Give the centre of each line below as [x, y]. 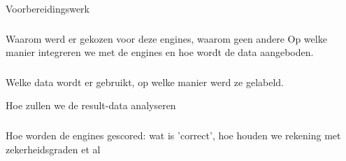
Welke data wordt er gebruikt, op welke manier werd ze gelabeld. [145, 82]
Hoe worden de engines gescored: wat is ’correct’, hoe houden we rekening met [173, 135]
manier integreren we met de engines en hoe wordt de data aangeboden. [160, 52]
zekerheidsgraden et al [53, 149]
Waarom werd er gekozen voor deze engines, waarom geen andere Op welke [166, 38]
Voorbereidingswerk [48, 9]
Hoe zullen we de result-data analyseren [91, 105]
